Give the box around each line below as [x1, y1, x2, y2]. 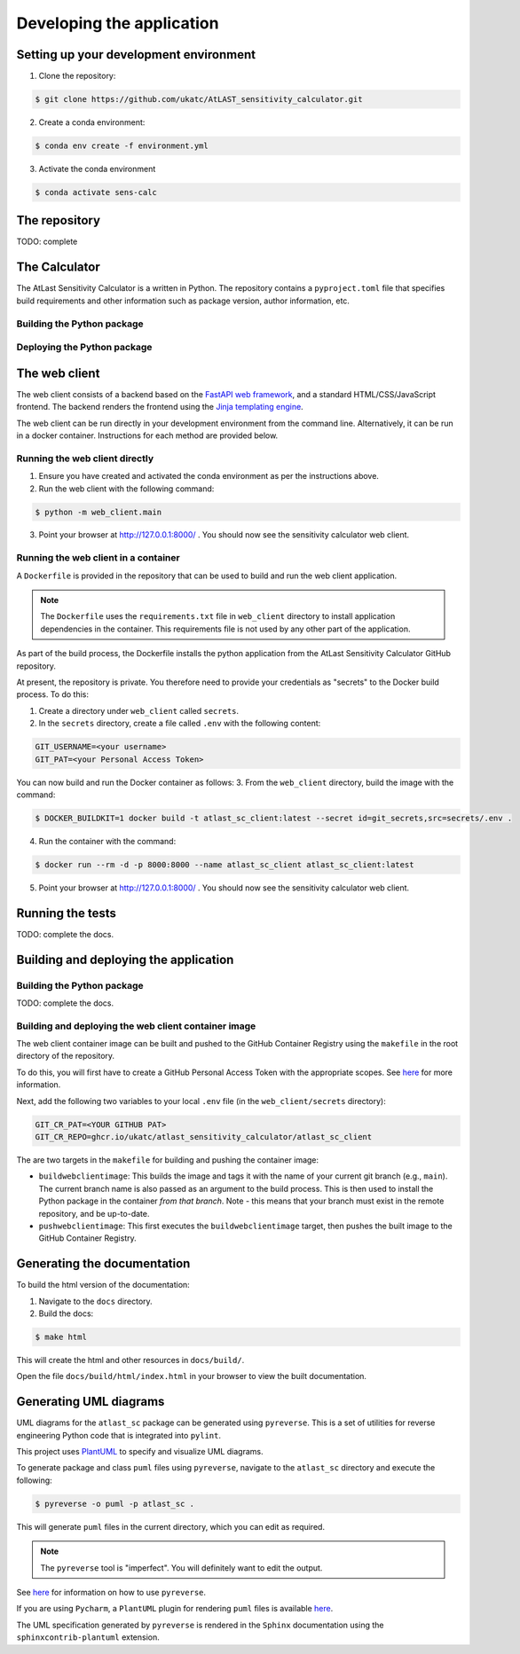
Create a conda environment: [38, 117, 146, 128]
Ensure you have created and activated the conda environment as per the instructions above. [38, 471, 379, 482]
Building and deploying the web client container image [16, 1020, 256, 1032]
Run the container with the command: [38, 835, 177, 846]
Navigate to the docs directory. [38, 1296, 153, 1306]
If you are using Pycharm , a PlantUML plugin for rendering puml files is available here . [16, 1603, 334, 1614]
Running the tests [16, 905, 117, 921]
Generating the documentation [16, 1256, 191, 1272]
